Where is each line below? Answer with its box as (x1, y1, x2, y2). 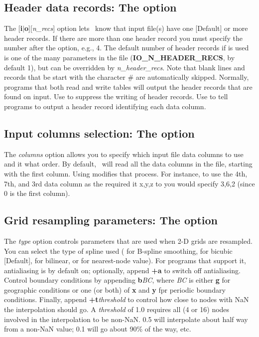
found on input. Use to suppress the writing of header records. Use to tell (4, 91, 228, 102)
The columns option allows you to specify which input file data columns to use (4, 149, 244, 159)
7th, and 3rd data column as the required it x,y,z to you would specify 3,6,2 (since (4, 178, 255, 188)
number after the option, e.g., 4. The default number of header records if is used (4, 42, 249, 53)
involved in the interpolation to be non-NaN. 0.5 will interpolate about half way (4, 314, 248, 324)
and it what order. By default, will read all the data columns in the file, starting (4, 159, 253, 169)
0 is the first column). (4, 188, 70, 198)
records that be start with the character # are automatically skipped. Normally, (4, 72, 249, 82)
